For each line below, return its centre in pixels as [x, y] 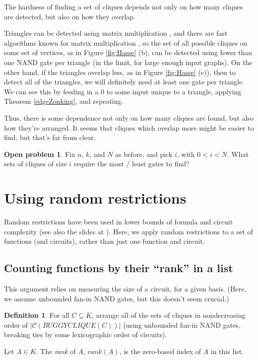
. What [238, 154]
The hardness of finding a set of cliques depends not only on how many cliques [124, 6]
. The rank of [56, 351]
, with [186, 154]
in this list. [227, 351]
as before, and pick [144, 154]
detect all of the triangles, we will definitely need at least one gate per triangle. [124, 82]
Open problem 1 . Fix [40, 154]
